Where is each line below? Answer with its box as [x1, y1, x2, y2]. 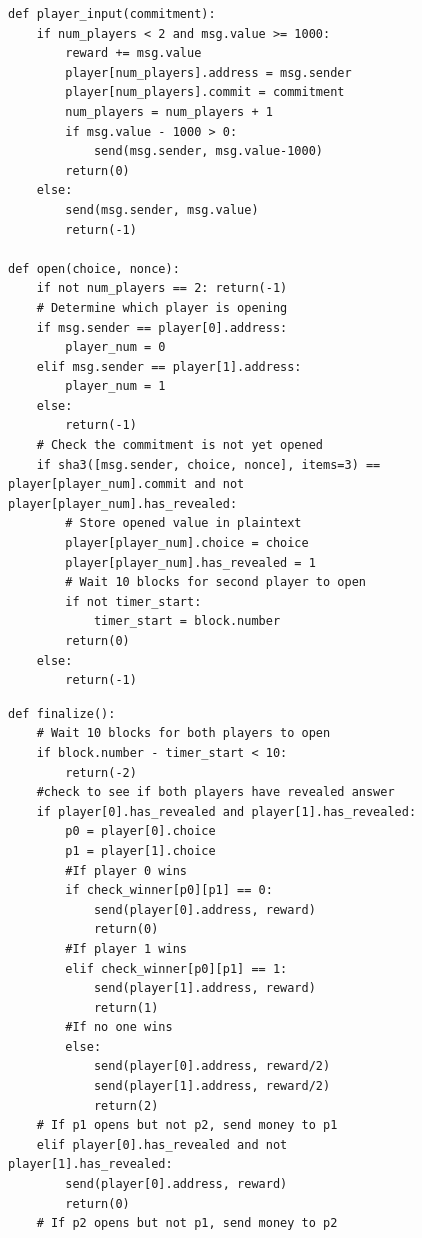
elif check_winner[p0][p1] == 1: [65, 961, 288, 976]
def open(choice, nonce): [8, 261, 180, 276]
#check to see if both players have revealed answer [36, 785, 395, 800]
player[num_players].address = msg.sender [65, 65, 352, 80]
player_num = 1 [65, 379, 166, 394]
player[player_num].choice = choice [65, 536, 309, 551]
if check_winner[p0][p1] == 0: [65, 883, 273, 898]
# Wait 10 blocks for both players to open [36, 726, 331, 741]
